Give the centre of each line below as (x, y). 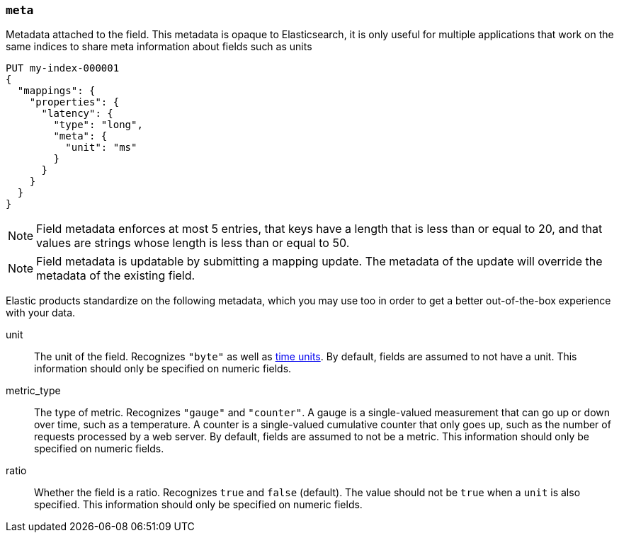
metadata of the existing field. (116, 276)
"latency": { (77, 114)
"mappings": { (56, 91)
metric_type (33, 391)
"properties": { (74, 102)
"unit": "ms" (101, 148)
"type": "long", (98, 125)
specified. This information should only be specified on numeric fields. (198, 505)
